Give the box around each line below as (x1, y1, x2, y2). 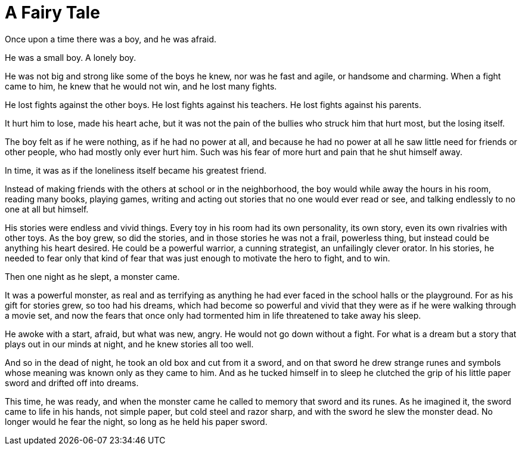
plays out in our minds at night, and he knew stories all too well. (5, 338, 254, 349)
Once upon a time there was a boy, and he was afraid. (5, 33, 217, 44)
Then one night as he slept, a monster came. (5, 271, 180, 282)
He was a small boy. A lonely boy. (5, 52, 136, 63)
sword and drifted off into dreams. (5, 377, 139, 388)
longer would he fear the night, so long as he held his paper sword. (5, 416, 268, 427)
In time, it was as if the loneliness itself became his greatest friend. (5, 165, 266, 175)
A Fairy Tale (5, 2, 100, 23)
